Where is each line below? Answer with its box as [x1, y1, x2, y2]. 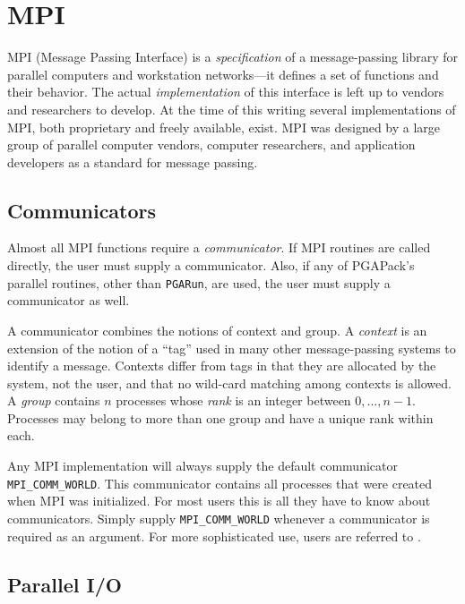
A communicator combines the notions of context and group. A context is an [7, 320, 427, 339]
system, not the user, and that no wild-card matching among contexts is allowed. [7, 373, 452, 392]
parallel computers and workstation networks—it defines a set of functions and [7, 64, 439, 83]
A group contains [7, 391, 100, 410]
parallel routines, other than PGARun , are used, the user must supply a [7, 273, 391, 292]
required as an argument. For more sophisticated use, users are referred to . [7, 526, 421, 545]
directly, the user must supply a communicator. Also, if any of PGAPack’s [7, 256, 415, 275]
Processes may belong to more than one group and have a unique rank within [7, 408, 434, 427]
